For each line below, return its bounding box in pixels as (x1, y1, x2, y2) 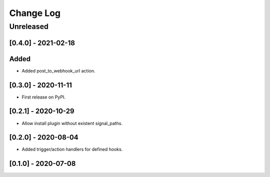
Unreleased (9, 22, 48, 31)
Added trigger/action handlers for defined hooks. (21, 146, 123, 152)
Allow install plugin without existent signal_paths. (21, 120, 122, 126)
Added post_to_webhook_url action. (21, 67, 95, 73)
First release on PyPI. (21, 94, 66, 100)
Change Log (9, 7, 61, 18)
